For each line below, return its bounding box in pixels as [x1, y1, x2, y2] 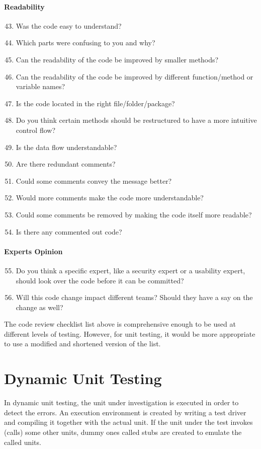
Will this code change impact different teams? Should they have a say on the [16, 292, 253, 303]
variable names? [16, 81, 65, 92]
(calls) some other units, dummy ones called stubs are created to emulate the [4, 426, 242, 437]
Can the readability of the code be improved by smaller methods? [16, 54, 219, 64]
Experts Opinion [4, 246, 63, 256]
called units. [4, 436, 41, 447]
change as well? [16, 302, 63, 312]
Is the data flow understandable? [16, 141, 117, 152]
